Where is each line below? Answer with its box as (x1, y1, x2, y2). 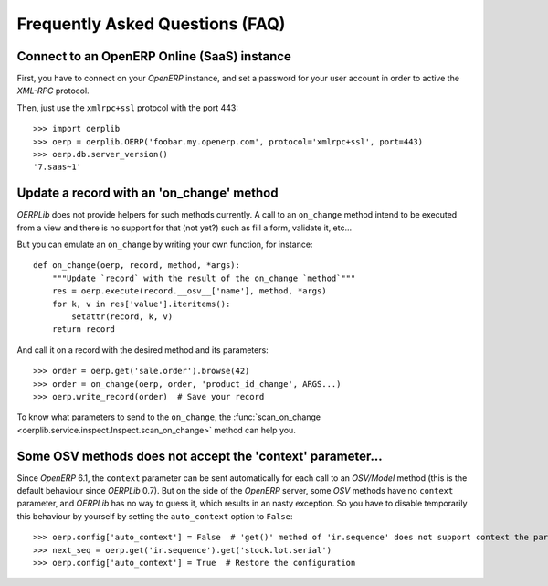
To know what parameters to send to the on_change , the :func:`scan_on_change (16, 411, 321, 422)
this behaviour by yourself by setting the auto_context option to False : (16, 510, 293, 521)
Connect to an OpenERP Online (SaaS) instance (16, 48, 292, 64)
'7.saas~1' (33, 162, 82, 173)
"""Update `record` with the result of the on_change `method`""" (51, 272, 356, 283)
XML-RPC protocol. (16, 85, 90, 96)
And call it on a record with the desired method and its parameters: (16, 344, 269, 356)
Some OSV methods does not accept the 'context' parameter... (16, 448, 383, 463)
